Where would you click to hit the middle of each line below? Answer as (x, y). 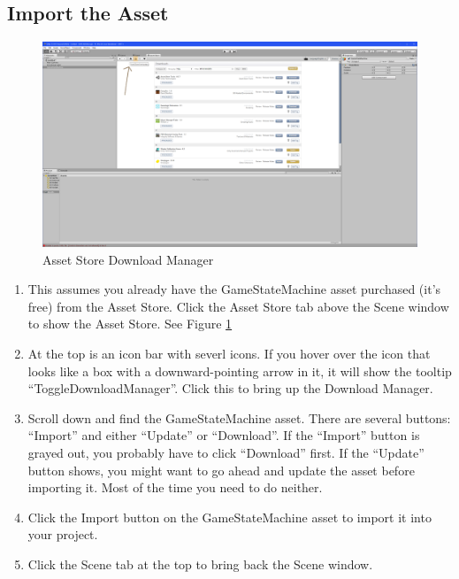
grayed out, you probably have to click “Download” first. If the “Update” (226, 453)
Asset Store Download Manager (128, 259)
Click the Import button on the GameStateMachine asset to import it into (229, 517)
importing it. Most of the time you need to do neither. (175, 487)
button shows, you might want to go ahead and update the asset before (221, 470)
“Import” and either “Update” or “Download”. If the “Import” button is (224, 435)
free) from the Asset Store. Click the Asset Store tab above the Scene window (238, 306)
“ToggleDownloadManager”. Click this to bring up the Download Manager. (230, 388)
